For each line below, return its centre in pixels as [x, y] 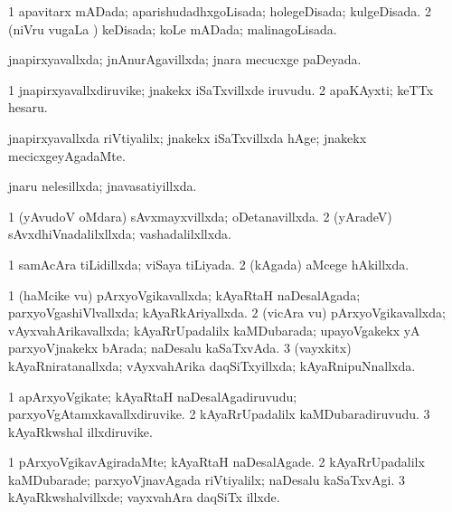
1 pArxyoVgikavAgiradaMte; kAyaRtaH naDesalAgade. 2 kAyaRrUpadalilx [217, 462]
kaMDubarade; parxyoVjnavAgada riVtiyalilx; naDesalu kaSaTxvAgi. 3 [207, 479]
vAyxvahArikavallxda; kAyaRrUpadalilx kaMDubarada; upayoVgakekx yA [214, 330]
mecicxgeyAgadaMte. [67, 155]
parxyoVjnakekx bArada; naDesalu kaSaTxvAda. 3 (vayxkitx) [180, 348]
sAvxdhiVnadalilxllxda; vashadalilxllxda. [120, 234]
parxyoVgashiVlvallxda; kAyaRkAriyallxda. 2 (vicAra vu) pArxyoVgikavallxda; [227, 313]
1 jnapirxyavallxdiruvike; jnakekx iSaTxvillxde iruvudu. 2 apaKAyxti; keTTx [221, 89]
